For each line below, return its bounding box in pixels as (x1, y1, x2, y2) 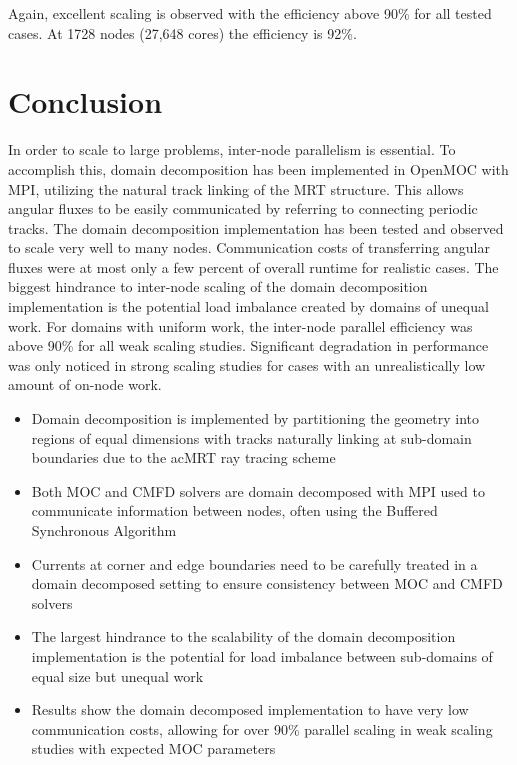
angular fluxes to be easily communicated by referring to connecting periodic (8, 198, 478, 219)
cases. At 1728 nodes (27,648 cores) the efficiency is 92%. (8, 22, 357, 43)
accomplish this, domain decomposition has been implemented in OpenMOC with (8, 158, 509, 179)
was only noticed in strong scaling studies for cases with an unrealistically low (8, 354, 486, 375)
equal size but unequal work (31, 665, 204, 686)
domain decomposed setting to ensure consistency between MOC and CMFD (31, 573, 503, 594)
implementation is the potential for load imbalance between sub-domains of (31, 645, 493, 666)
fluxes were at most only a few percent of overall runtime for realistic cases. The (8, 256, 499, 277)
